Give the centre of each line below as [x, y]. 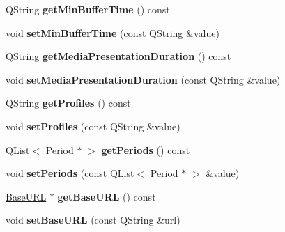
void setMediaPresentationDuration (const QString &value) [143, 79]
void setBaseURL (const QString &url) [93, 220]
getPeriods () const [146, 149]
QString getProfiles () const [68, 103]
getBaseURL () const [107, 196]
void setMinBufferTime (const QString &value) [113, 32]
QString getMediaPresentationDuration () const [118, 56]
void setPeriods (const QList [70, 173]
